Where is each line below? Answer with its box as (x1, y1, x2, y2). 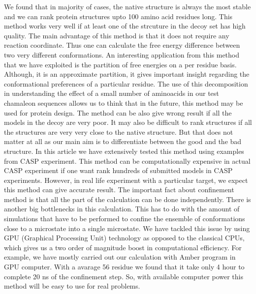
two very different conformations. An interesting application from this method (4, 49, 240, 59)
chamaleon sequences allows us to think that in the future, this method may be (4, 97, 243, 108)
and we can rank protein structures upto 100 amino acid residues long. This (4, 11, 233, 21)
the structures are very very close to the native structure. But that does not (4, 126, 233, 137)
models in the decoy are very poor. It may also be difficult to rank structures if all (4, 117, 252, 127)
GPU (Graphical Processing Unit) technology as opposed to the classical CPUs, (4, 233, 245, 243)
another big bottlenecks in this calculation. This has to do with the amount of (4, 204, 240, 214)
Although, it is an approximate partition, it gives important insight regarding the (4, 69, 250, 79)
